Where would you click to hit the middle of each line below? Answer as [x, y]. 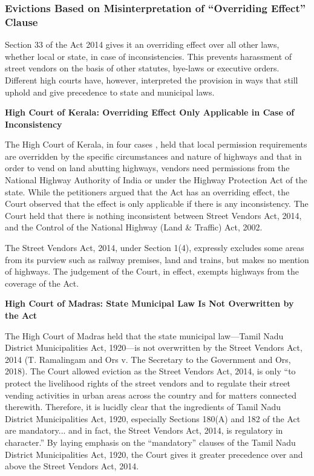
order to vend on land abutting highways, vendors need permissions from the [147, 168]
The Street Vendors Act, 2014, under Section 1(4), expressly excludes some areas [155, 248]
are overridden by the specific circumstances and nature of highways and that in [153, 156]
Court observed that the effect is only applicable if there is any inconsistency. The [157, 204]
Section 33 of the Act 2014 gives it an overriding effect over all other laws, [142, 44]
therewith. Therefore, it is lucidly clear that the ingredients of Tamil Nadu [143, 407]
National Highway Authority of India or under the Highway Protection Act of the [156, 180]
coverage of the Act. [42, 283]
